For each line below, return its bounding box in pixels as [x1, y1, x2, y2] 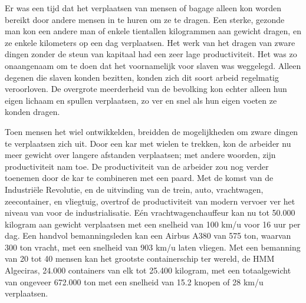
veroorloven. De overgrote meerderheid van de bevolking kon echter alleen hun [5, 83, 287, 95]
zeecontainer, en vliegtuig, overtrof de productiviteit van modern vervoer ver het [5, 195, 295, 207]
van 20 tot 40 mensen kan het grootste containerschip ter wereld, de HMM [5, 252, 275, 265]
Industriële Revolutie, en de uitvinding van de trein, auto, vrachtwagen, [5, 183, 264, 195]
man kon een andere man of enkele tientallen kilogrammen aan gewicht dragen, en [5, 25, 301, 37]
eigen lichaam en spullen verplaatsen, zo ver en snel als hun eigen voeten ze [5, 94, 277, 106]
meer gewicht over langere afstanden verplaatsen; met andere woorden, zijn [5, 149, 276, 161]
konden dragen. [5, 106, 60, 118]
